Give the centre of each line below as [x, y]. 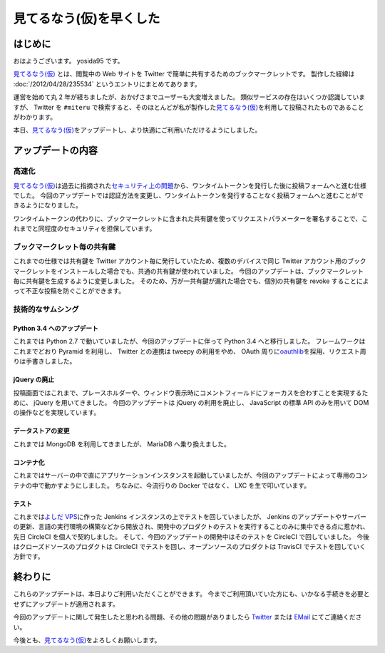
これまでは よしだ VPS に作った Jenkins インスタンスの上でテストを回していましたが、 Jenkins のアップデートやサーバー [190, 516]
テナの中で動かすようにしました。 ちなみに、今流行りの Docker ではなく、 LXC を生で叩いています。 [161, 485]
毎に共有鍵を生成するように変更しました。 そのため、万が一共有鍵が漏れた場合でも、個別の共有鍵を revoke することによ [191, 281]
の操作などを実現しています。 [57, 413]
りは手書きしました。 [45, 361]
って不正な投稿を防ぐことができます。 [69, 291]
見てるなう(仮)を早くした [87, 19]
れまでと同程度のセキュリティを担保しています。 [84, 229]
